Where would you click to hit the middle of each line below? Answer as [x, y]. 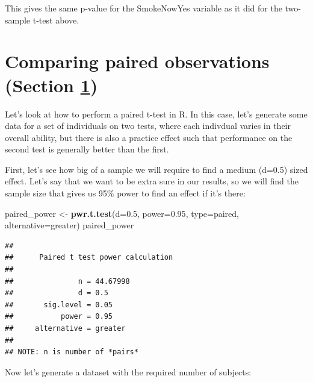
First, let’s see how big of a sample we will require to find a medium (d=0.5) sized [156, 169]
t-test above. [56, 20]
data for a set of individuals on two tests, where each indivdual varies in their [148, 126]
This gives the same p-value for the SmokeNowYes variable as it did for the [144, 8]
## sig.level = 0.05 [59, 305]
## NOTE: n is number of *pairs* [72, 352]
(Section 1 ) [51, 85]
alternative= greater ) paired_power [70, 225]
